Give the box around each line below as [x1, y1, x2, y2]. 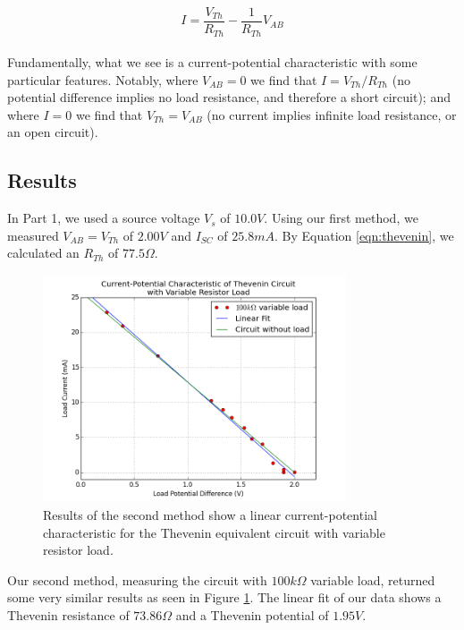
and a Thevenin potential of [175, 606, 329, 625]
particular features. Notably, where [7, 70, 198, 89]
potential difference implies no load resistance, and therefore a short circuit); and [7, 88, 451, 106]
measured [7, 226, 59, 244]
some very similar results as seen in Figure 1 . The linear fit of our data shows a [7, 588, 442, 607]
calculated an [7, 243, 80, 262]
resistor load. [43, 541, 114, 559]
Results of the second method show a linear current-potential [43, 506, 377, 524]
